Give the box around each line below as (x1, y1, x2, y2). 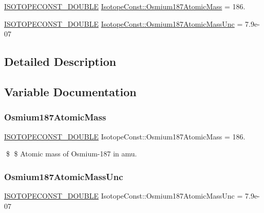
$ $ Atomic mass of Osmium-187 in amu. (6, 148, 137, 159)
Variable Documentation (4, 83, 137, 99)
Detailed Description (4, 54, 117, 69)
